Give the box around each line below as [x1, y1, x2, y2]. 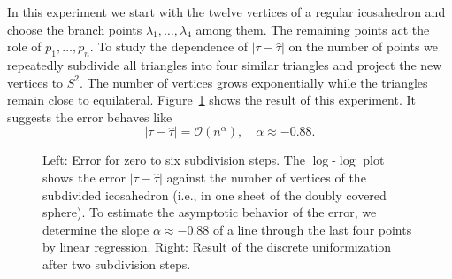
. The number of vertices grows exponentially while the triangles [80, 73, 428, 91]
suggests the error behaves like [7, 107, 172, 126]
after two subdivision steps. [42, 254, 191, 273]
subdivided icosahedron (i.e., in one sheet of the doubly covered [42, 185, 387, 204]
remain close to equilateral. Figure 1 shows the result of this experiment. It [7, 90, 416, 109]
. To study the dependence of [89, 37, 249, 56]
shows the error [42, 167, 126, 186]
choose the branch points [7, 19, 142, 38]
